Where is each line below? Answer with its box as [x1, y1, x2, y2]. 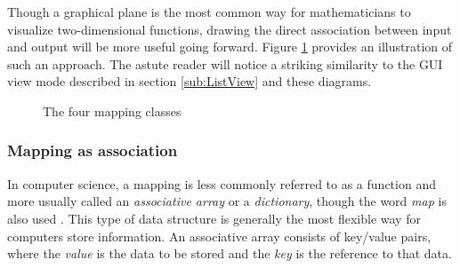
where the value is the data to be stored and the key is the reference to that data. [7, 244, 452, 263]
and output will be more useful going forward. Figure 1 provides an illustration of [7, 37, 453, 56]
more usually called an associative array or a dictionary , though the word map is [7, 192, 447, 210]
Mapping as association [7, 139, 178, 162]
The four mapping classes [43, 101, 182, 120]
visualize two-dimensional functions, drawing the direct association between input [7, 20, 452, 38]
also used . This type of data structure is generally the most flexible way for [7, 209, 421, 227]
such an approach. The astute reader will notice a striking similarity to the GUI [7, 54, 443, 73]
